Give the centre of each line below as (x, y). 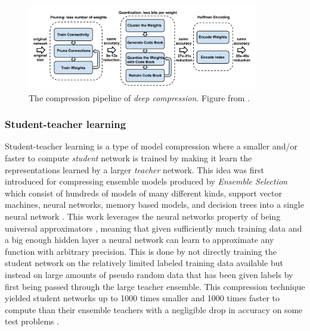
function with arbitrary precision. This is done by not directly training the (141, 251)
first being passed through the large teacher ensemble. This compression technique (155, 286)
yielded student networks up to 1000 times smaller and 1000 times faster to (142, 298)
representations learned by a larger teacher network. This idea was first (134, 169)
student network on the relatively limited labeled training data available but (144, 263)
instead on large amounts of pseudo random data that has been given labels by (149, 274)
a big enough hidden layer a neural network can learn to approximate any (139, 240)
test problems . (32, 321)
